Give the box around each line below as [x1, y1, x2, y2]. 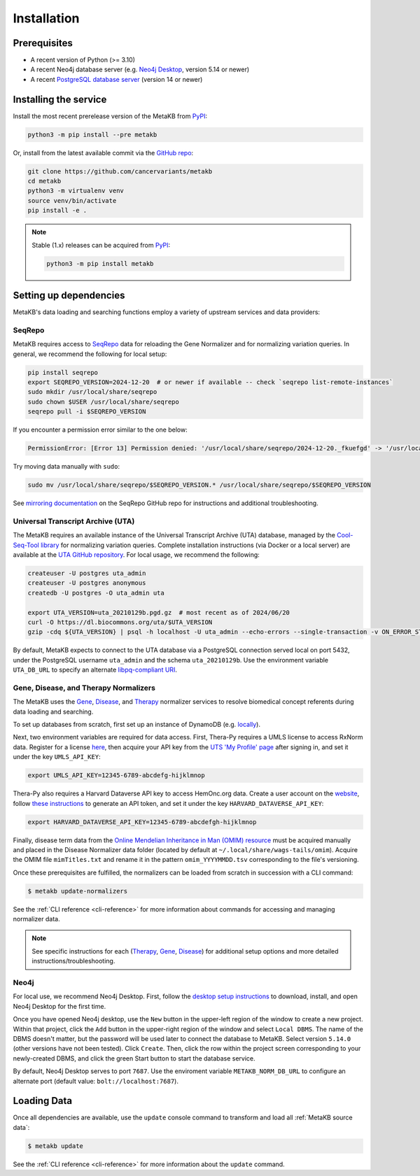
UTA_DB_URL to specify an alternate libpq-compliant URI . [13, 665, 178, 674]
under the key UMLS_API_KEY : [13, 753, 101, 761]
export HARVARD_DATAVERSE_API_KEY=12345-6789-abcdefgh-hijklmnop [27, 818, 257, 826]
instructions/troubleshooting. [31, 957, 115, 965]
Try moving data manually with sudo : [13, 462, 120, 471]
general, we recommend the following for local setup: [13, 350, 167, 358]
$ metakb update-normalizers [27, 887, 128, 895]
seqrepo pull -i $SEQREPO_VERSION [27, 408, 146, 416]
